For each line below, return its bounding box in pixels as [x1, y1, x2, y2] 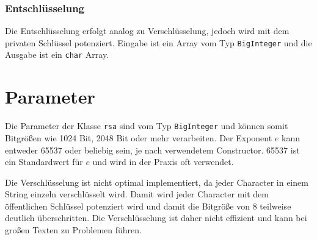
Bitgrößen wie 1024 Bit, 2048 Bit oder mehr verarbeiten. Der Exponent [5, 131, 272, 144]
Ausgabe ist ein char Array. [5, 48, 109, 61]
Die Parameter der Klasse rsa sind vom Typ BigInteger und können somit [5, 119, 288, 132]
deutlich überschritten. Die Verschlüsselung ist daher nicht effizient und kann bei [5, 211, 307, 224]
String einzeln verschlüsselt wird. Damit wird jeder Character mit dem [5, 188, 269, 200]
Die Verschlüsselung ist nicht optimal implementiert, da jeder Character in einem [5, 175, 308, 188]
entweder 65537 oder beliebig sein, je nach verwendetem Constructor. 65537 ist [5, 143, 300, 156]
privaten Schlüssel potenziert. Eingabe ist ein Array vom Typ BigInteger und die [5, 36, 312, 49]
